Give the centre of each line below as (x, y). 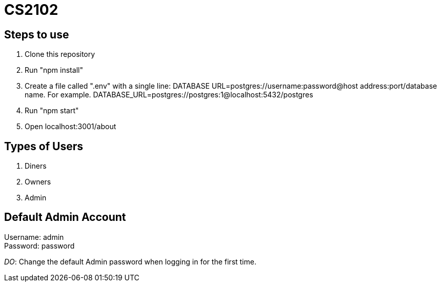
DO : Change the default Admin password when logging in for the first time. (130, 261)
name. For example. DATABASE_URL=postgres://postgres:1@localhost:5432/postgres (169, 95)
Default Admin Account (65, 217)
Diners (36, 166)
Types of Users (44, 146)
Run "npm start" (52, 111)
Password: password (39, 246)
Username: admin (34, 237)
